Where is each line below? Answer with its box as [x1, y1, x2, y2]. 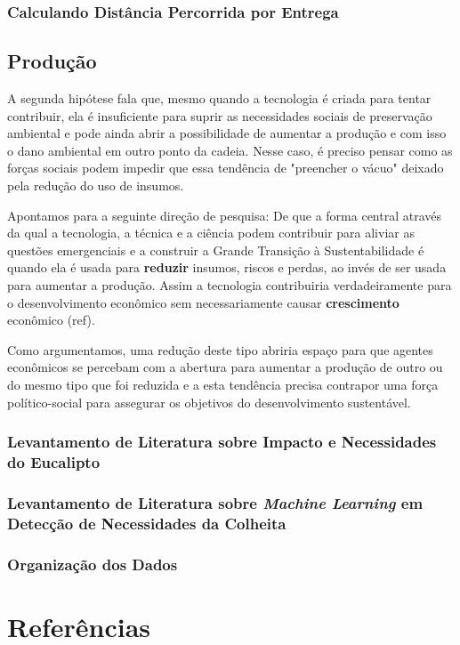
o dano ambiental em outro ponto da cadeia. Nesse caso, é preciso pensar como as [7, 141, 453, 159]
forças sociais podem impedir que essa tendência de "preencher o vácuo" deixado [7, 158, 444, 177]
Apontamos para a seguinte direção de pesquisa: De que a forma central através [7, 206, 442, 224]
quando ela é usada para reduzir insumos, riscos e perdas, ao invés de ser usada [7, 258, 447, 277]
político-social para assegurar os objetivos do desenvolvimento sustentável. [7, 392, 411, 411]
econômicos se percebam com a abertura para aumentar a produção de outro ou [7, 358, 443, 376]
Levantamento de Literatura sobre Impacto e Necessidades [7, 431, 437, 453]
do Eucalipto [7, 450, 101, 472]
